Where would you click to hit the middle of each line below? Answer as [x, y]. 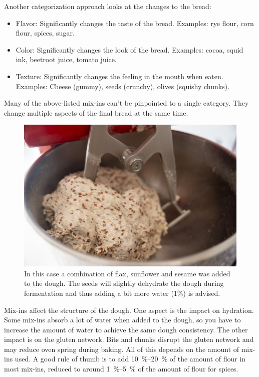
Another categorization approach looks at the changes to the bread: [108, 6]
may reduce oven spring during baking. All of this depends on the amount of [121, 349]
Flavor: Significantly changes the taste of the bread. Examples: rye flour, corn [135, 23]
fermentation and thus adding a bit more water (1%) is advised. [122, 293]
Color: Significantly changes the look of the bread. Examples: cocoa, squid [129, 49]
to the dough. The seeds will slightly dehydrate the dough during [124, 283]
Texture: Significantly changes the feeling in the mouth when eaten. [119, 76]
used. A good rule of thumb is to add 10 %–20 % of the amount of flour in [130, 359]
